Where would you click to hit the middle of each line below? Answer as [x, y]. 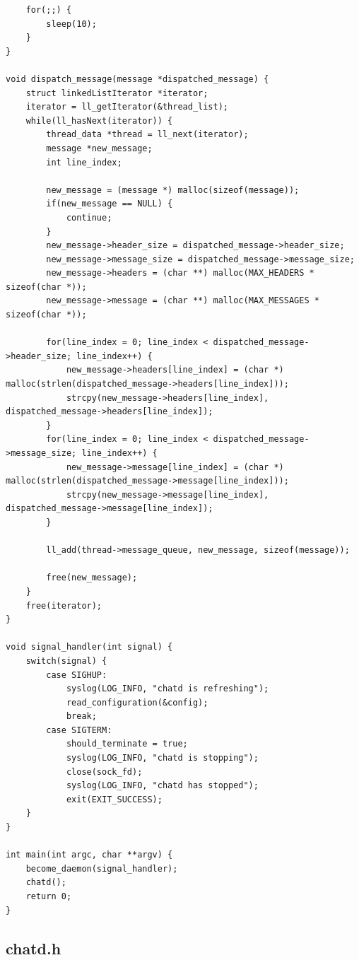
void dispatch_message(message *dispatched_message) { [137, 79]
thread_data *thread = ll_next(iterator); [147, 135]
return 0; [49, 896]
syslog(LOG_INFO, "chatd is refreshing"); [167, 689]
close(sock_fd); [104, 772]
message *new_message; [99, 148]
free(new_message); [92, 578]
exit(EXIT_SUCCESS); [114, 799]
